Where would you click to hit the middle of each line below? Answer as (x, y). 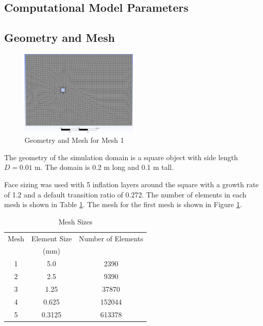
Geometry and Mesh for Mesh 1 (74, 140)
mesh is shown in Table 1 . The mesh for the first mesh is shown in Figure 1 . (123, 204)
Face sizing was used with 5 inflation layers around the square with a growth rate (131, 184)
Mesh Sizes (76, 221)
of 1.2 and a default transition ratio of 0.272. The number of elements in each (125, 194)
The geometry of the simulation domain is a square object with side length (121, 157)
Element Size (52, 238)
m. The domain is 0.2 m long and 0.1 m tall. (104, 167)
